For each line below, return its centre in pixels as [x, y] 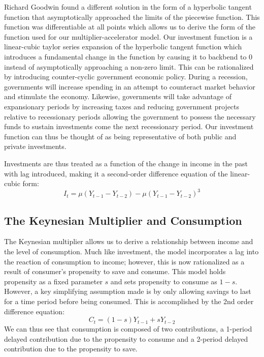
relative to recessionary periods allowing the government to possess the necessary [130, 116]
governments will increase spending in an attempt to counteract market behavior [130, 86]
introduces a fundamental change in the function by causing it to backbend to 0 [128, 56]
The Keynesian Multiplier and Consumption [123, 220]
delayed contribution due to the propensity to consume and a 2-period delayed [126, 338]
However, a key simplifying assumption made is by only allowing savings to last [128, 291]
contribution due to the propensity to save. [71, 349]
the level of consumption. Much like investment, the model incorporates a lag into [131, 251]
